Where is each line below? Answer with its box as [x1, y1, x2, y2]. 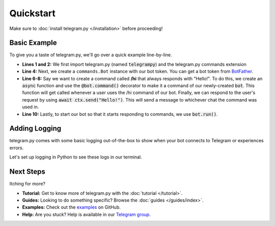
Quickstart [9, 8, 56, 19]
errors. [9, 145, 24, 151]
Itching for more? [9, 181, 46, 187]
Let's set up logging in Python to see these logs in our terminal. [9, 154, 142, 160]
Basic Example [9, 39, 57, 47]
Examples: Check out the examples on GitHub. [22, 204, 121, 210]
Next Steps [9, 168, 45, 176]
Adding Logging [9, 124, 62, 133]
